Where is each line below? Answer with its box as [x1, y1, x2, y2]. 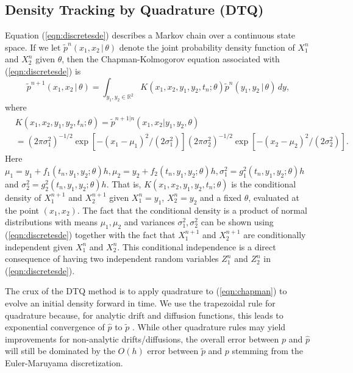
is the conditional [231, 177, 296, 190]
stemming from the [232, 344, 303, 357]
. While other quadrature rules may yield [132, 320, 286, 333]
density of [5, 190, 41, 203]
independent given [5, 240, 73, 253]
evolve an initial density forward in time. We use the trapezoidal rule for [5, 296, 276, 309]
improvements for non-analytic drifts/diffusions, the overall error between [5, 332, 279, 345]
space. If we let [5, 40, 61, 53]
